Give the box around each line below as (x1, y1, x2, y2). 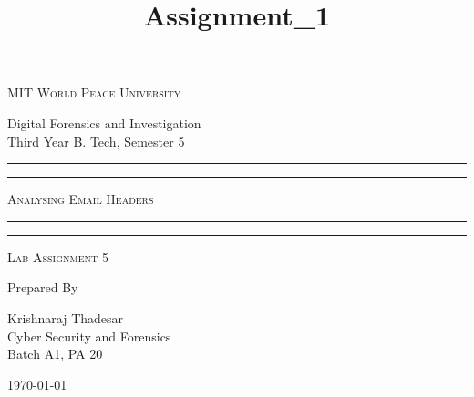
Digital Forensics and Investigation (7, 113, 201, 132)
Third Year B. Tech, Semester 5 (7, 131, 185, 150)
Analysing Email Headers (7, 189, 154, 209)
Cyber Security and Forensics (7, 326, 171, 345)
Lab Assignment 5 (7, 247, 108, 266)
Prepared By (7, 278, 78, 297)
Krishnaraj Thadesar (7, 308, 124, 327)
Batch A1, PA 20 (7, 344, 103, 363)
